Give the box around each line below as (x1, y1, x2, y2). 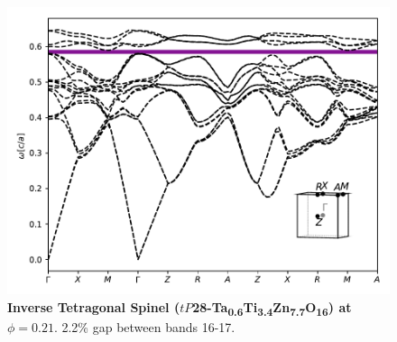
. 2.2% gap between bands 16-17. (53, 317, 235, 336)
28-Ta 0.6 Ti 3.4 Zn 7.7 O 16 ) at (192, 297, 352, 319)
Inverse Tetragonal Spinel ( (7, 297, 180, 316)
